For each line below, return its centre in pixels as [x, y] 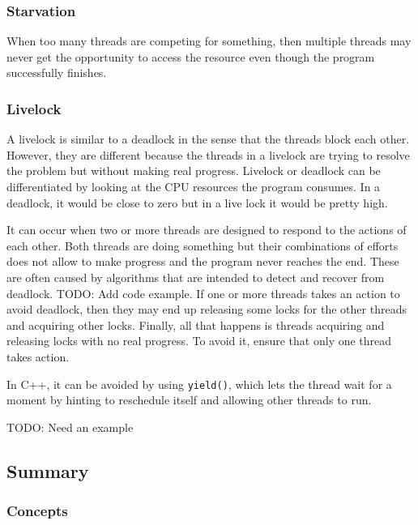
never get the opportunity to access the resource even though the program [191, 56]
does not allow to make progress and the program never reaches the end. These [203, 261]
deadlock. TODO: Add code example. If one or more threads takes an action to [203, 293]
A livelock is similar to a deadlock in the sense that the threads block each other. [208, 139]
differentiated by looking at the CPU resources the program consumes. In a [194, 186]
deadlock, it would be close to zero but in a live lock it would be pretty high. [197, 202]
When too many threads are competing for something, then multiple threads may [209, 41]
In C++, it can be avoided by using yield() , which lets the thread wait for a [199, 384]
